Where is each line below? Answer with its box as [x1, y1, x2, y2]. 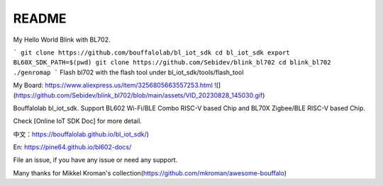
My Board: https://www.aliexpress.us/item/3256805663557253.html [13, 81, 213, 90]
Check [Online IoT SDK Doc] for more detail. [13, 117, 142, 125]
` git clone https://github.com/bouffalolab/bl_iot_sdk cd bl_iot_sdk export [13, 48, 290, 57]
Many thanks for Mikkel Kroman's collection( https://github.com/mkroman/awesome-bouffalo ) [13, 168, 287, 177]
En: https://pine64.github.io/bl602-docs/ [13, 143, 132, 151]
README [13, 11, 67, 26]
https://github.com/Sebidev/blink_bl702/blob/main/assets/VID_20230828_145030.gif [15, 91, 263, 99]
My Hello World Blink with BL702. [13, 35, 111, 44]
